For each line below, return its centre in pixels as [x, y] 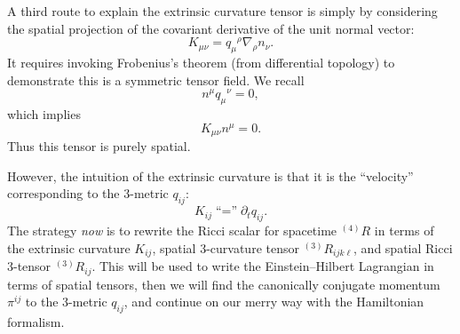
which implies [44, 114]
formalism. [36, 321]
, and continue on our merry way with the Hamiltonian [274, 302]
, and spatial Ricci [403, 247]
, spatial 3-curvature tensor [226, 247]
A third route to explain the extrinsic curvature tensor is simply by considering [222, 11]
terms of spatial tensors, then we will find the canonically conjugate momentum [224, 284]
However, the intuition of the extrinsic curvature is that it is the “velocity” [210, 175]
